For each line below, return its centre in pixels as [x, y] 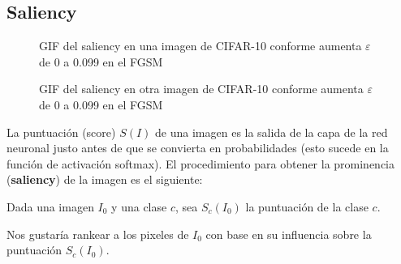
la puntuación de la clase [307, 206]
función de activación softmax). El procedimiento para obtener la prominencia [201, 163]
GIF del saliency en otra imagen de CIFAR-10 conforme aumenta [201, 89]
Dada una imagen [50, 206]
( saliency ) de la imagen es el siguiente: [105, 179]
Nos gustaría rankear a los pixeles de [98, 234]
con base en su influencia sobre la [289, 234]
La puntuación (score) [61, 132]
